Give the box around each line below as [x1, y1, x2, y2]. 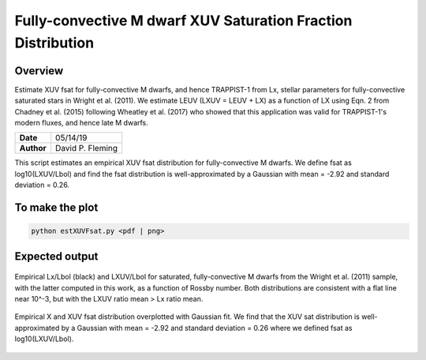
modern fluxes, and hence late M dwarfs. [14, 118, 149, 128]
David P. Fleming [55, 143, 118, 154]
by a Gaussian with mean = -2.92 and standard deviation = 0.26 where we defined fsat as [61, 323, 353, 332]
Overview [14, 64, 64, 77]
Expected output [14, 249, 99, 263]
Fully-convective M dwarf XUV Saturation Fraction [14, 12, 353, 29]
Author [19, 143, 47, 154]
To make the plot [14, 201, 99, 215]
